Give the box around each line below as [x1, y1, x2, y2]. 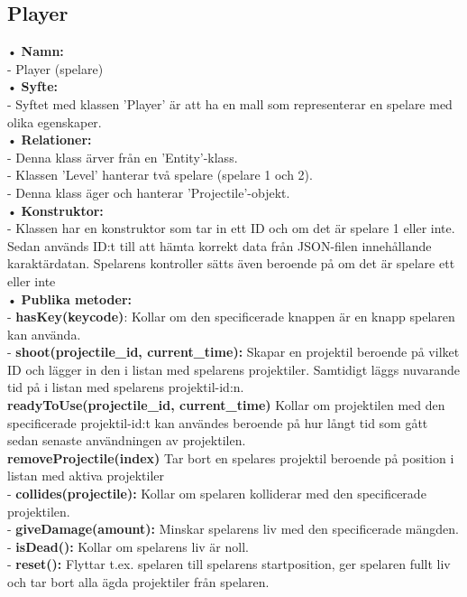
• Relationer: [7, 130, 92, 149]
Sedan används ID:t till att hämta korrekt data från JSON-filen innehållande [7, 236, 432, 255]
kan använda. [7, 324, 81, 343]
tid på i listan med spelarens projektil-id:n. [7, 378, 244, 396]
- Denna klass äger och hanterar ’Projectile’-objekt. [7, 182, 290, 201]
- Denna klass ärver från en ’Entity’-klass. [7, 147, 238, 166]
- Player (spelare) [7, 59, 104, 78]
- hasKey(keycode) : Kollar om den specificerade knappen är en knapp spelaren [7, 307, 455, 326]
